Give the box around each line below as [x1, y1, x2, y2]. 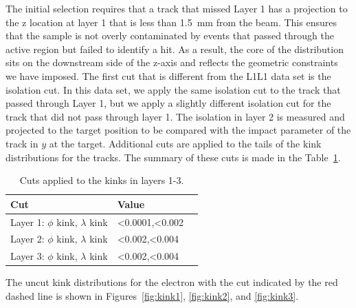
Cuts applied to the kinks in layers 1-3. [19, 173, 184, 187]
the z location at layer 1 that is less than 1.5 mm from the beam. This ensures [5, 14, 337, 29]
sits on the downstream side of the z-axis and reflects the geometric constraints [5, 55, 338, 70]
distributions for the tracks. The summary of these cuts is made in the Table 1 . [5, 150, 341, 164]
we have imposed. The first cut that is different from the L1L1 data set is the [5, 68, 331, 83]
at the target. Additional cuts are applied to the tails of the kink [49, 136, 322, 150]
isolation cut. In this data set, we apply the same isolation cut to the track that [5, 82, 341, 96]
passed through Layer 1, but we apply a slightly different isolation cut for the [5, 96, 331, 110]
